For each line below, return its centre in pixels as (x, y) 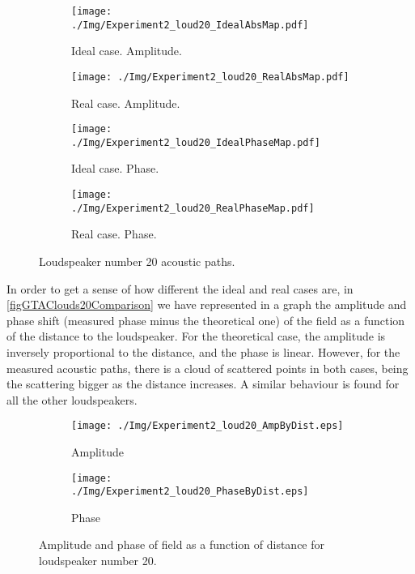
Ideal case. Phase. (115, 168)
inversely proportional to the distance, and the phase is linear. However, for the (203, 351)
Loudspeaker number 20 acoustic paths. (137, 261)
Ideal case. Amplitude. (127, 51)
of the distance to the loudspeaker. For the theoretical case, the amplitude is (196, 336)
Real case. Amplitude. (126, 103)
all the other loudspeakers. (72, 399)
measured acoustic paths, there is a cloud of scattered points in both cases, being (207, 368)
